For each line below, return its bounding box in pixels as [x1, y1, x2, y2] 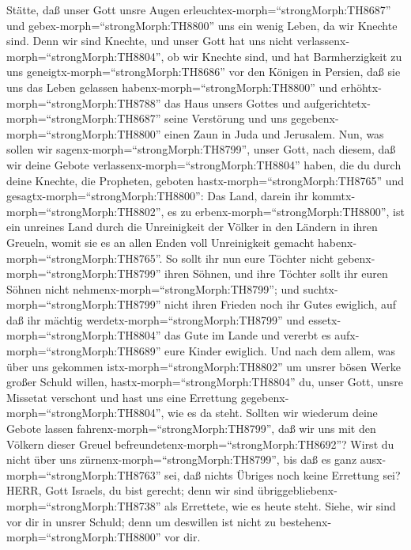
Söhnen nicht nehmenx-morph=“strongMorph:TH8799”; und [6, 280, 300, 297]
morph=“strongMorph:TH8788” [6, 94, 161, 111]
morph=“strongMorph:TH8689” [6, 343, 161, 359]
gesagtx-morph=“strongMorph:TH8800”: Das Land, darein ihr [6, 188, 308, 204]
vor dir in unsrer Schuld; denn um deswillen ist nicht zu [6, 513, 277, 529]
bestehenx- [279, 513, 332, 529]
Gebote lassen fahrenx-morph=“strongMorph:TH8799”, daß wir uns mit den [6, 420, 376, 437]
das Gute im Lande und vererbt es [164, 327, 331, 343]
